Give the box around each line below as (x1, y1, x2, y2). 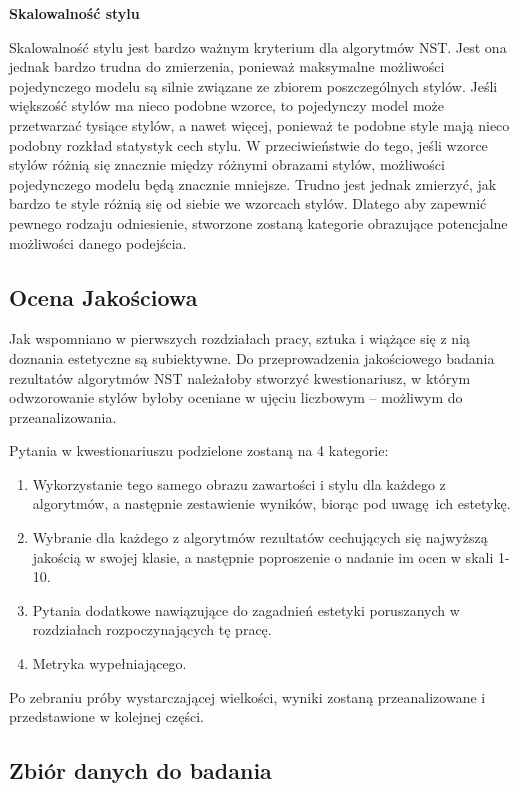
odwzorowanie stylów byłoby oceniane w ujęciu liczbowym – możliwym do (9, 387, 463, 408)
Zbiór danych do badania (9, 755, 272, 786)
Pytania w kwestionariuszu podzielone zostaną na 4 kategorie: (9, 440, 389, 461)
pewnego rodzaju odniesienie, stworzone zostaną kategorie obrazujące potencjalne (9, 212, 508, 233)
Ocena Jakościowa (9, 281, 198, 312)
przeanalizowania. (9, 406, 117, 427)
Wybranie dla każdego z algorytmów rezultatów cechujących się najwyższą (32, 527, 488, 548)
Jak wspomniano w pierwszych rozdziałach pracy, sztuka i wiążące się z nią (9, 328, 471, 349)
